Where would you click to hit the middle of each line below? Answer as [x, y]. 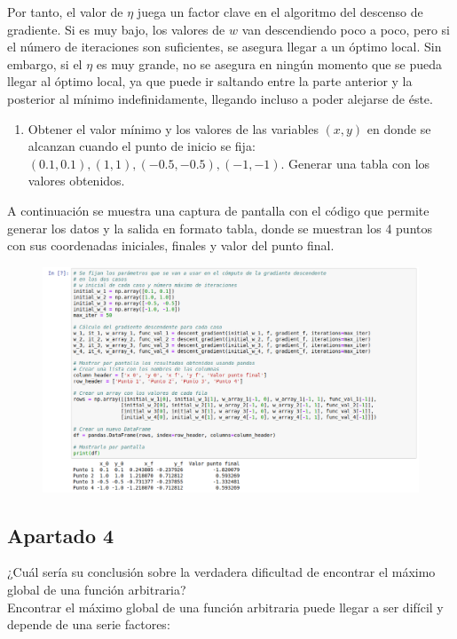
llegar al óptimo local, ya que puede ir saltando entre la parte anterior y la [210, 81]
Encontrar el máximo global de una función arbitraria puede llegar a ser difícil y [225, 607]
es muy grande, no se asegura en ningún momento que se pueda [269, 63]
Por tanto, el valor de [65, 12]
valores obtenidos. [76, 181]
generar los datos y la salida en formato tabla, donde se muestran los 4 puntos [220, 228]
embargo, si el [45, 63]
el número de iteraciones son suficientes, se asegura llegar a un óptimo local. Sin [225, 47]
